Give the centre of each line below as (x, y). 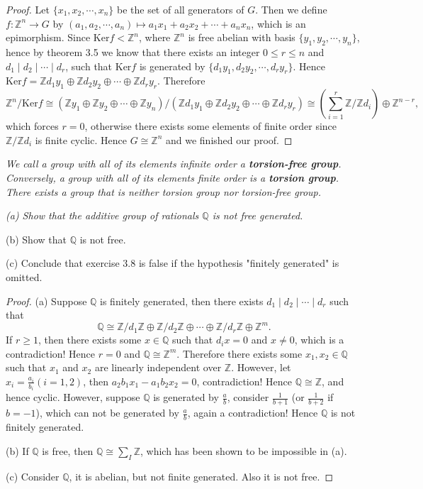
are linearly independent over (158, 367)
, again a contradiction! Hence (253, 413)
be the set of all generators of (180, 9)
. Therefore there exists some (239, 353)
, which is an (278, 23)
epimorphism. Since (48, 37)
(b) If (17, 450)
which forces (32, 126)
